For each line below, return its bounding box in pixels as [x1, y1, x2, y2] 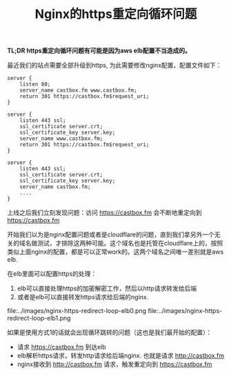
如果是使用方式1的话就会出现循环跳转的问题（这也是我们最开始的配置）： [7, 328, 212, 336]
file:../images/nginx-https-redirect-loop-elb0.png [7, 307, 147, 315]
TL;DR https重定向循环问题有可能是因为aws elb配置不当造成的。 [7, 46, 192, 55]
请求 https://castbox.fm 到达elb [17, 343, 107, 352]
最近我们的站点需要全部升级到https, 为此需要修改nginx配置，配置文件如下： [7, 61, 222, 70]
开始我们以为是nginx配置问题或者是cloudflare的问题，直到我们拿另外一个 [7, 230, 215, 239]
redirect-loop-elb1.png [7, 314, 71, 323]
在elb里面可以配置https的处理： [7, 270, 97, 278]
